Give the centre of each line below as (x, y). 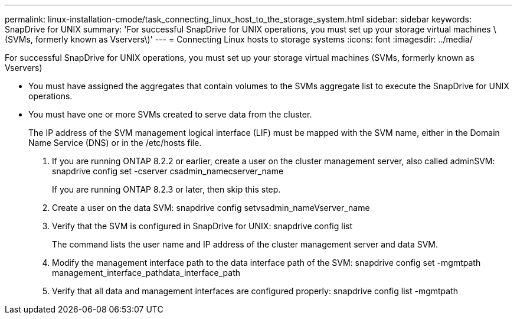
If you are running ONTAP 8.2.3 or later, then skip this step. (166, 189)
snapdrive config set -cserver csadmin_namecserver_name (168, 171)
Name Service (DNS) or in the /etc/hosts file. (115, 143)
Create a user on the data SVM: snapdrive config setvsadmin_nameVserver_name (211, 208)
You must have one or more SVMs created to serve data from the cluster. (170, 114)
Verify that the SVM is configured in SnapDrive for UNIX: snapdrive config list (202, 226)
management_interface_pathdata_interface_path (146, 273)
